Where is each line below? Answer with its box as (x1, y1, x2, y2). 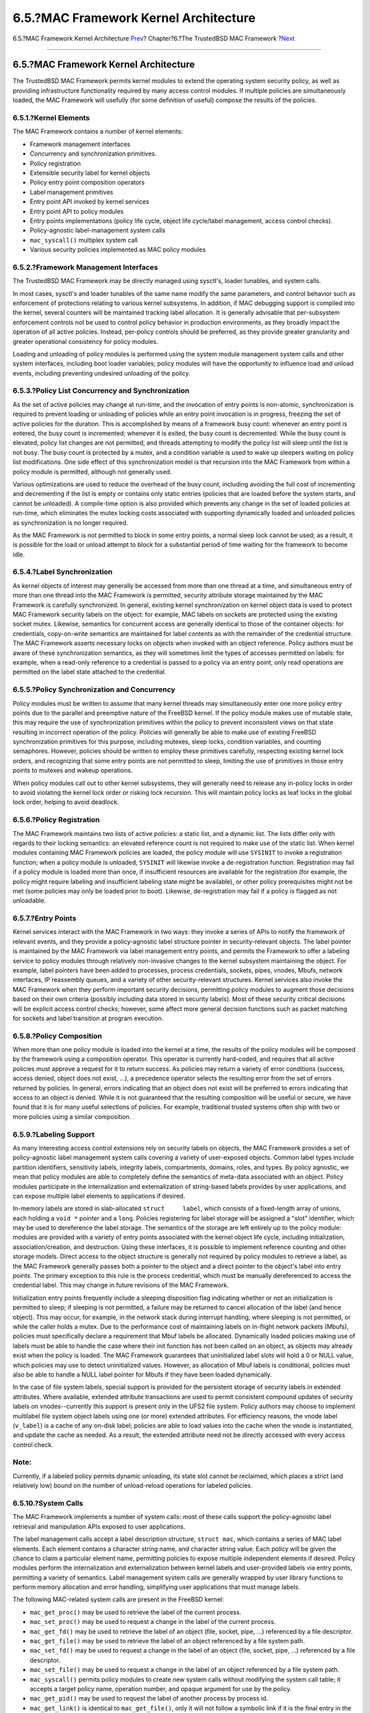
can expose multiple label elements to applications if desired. (12, 1192, 186, 1200)
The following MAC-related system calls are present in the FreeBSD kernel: (12, 1595, 224, 1603)
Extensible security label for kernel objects (29, 169, 151, 177)
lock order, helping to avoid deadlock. (12, 798, 119, 806)
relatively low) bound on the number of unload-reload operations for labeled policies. (12, 1481, 253, 1490)
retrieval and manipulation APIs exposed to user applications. (12, 1522, 186, 1531)
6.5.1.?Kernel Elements (12, 113, 90, 123)
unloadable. (12, 896, 46, 904)
